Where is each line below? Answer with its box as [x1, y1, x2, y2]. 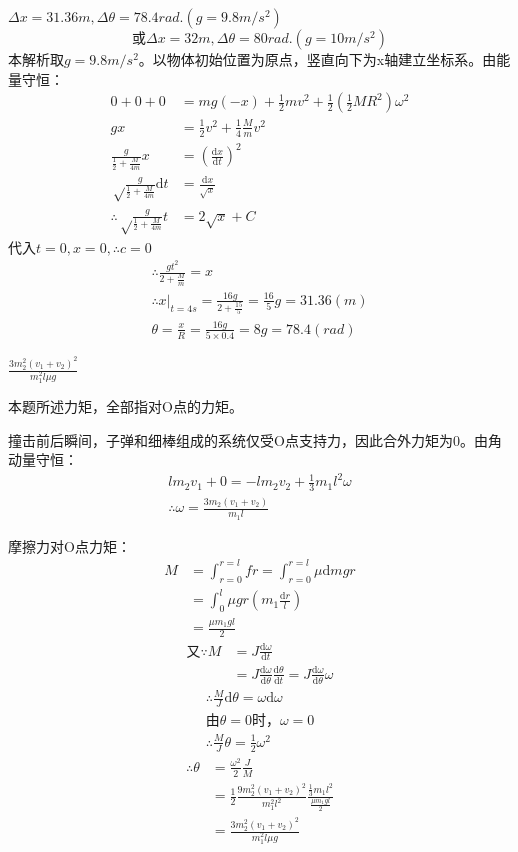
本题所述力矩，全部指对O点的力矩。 [8, 395, 243, 416]
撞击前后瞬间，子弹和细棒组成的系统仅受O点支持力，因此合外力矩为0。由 [8, 429, 488, 450]
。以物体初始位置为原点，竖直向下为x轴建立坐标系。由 [138, 49, 497, 69]
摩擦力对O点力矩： [8, 535, 131, 556]
